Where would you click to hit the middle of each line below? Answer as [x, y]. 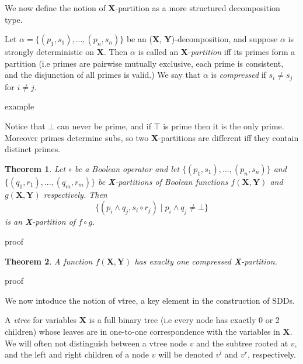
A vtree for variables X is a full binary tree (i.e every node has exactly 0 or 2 [142, 320]
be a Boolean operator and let [127, 168]
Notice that [25, 126]
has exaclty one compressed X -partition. [206, 261]
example [20, 106]
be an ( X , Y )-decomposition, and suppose [202, 39]
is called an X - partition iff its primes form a [217, 52]
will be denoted [186, 354]
